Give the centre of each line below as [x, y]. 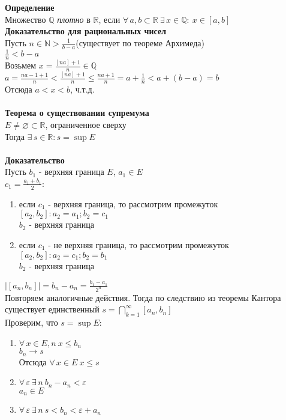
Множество [25, 19]
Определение [30, 7]
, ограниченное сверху [86, 125]
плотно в [74, 19]
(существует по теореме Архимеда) [140, 42]
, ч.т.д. [82, 89]
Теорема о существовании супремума [77, 113]
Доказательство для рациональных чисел [86, 31]
